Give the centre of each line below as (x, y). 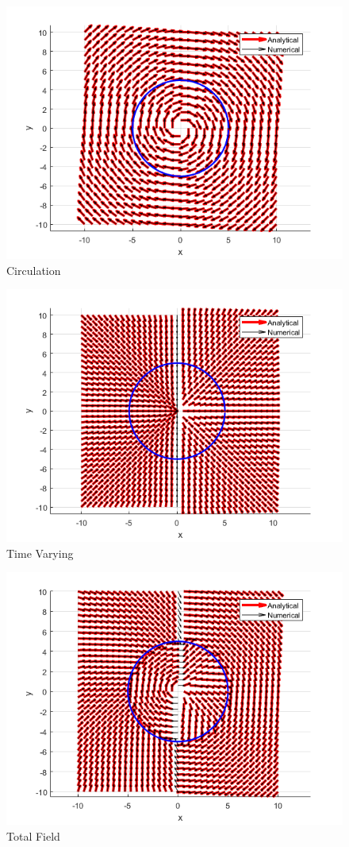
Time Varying (40, 553)
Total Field (33, 835)
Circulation (34, 270)
